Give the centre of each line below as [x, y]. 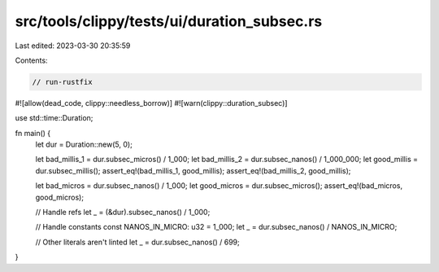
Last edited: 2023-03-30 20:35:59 [73, 46]
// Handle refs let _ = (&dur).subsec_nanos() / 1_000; [123, 213]
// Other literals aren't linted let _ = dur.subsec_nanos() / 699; [137, 242]
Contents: [31, 60]
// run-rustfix [62, 82]
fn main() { [33, 133]
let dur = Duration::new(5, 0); [84, 145]
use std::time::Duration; [54, 118]
